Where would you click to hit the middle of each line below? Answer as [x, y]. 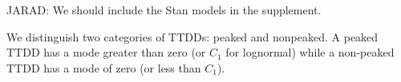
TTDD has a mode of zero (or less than [104, 67]
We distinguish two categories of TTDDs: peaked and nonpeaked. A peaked [192, 36]
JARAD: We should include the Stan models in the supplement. [164, 10]
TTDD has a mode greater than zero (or [106, 52]
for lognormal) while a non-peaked [310, 52]
